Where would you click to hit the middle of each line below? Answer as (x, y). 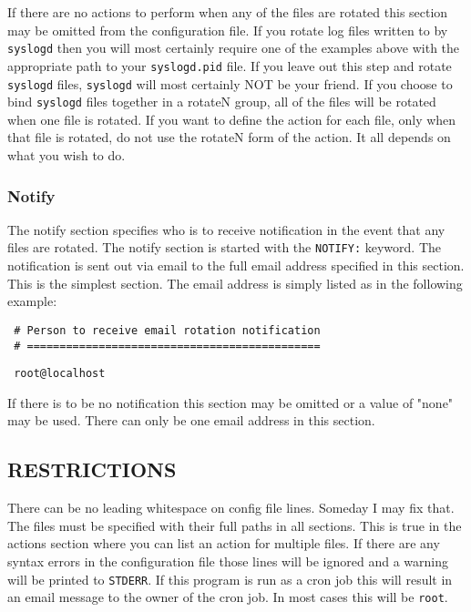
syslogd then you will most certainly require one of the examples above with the (234, 48)
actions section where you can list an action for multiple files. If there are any (224, 543)
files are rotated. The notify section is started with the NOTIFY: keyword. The (225, 247)
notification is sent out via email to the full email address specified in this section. (236, 265)
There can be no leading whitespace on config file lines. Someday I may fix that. (231, 508)
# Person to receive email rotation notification (167, 330)
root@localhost (60, 374)
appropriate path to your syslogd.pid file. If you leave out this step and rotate (230, 65)
